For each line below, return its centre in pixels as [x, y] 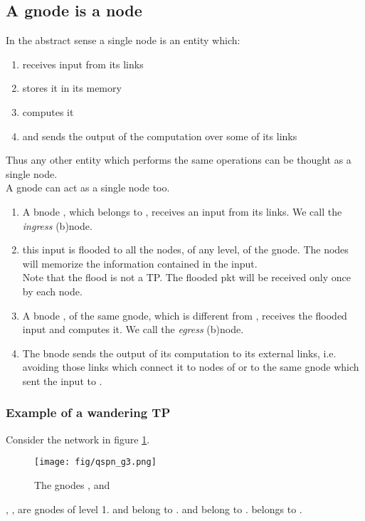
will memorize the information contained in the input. [140, 263]
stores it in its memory [72, 88]
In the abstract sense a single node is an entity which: [123, 40]
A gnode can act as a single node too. [88, 188]
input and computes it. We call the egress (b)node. [133, 329]
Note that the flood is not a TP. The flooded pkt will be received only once [186, 277]
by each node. [52, 291]
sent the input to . [62, 380]
